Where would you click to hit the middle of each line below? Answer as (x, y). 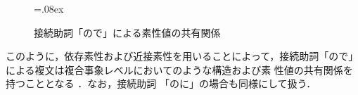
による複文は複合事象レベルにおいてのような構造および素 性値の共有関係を (179, 69)
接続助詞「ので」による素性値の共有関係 (127, 32)
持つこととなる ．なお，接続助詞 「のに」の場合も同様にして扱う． (161, 83)
